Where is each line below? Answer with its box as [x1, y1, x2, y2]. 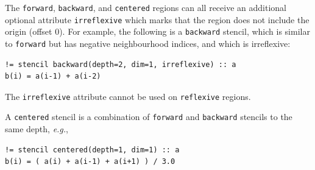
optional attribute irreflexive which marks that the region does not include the [5, 13, 310, 26]
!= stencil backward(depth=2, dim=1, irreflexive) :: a [5, 60, 236, 69]
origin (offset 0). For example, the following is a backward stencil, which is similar [5, 25, 310, 38]
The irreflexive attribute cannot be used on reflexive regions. [5, 90, 251, 102]
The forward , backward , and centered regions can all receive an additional [5, 1, 286, 13]
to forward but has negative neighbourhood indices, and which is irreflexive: [5, 37, 291, 49]
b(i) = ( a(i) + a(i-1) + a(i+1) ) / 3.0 [5, 157, 175, 166]
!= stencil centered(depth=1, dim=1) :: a [5, 145, 180, 154]
